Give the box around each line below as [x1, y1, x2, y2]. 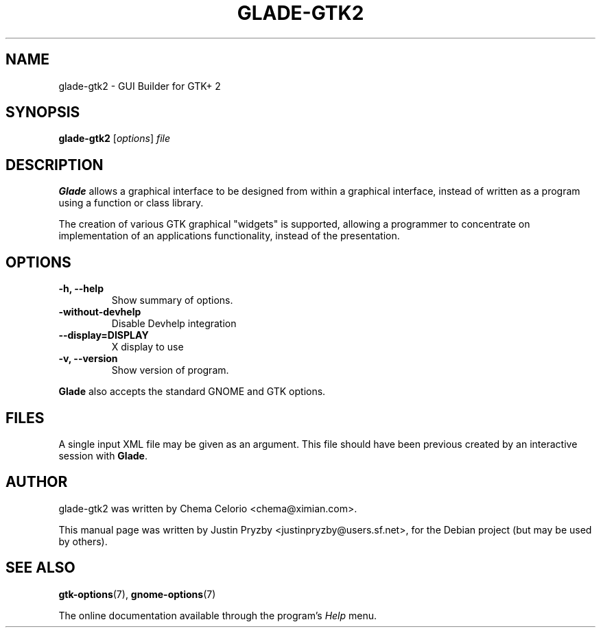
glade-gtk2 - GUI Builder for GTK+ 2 [58, 80, 221, 92]
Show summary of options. [111, 294, 233, 307]
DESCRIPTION [5, 156, 104, 174]
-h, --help [58, 283, 104, 295]
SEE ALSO [5, 559, 75, 577]
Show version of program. [111, 364, 229, 377]
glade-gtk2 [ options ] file [58, 132, 171, 145]
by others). [58, 535, 108, 547]
